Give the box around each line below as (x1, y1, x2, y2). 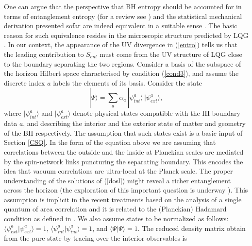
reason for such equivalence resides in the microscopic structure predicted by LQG (4, 30, 249, 40)
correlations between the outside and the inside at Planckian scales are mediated (4, 146, 244, 157)
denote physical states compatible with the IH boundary (73, 108, 240, 118)
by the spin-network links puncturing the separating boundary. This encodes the (4, 156, 243, 166)
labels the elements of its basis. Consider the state (53, 77, 202, 88)
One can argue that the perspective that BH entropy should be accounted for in (4, 1, 242, 11)
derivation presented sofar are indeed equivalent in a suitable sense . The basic (4, 20, 237, 31)
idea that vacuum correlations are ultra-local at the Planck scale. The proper (4, 166, 233, 176)
